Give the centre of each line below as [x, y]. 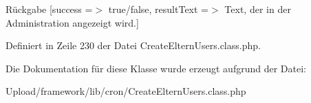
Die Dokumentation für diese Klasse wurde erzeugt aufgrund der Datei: [156, 68]
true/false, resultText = [159, 9]
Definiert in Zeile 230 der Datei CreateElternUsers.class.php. [133, 45]
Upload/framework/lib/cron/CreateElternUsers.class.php [126, 91]
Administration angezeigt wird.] [72, 22]
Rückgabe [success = [49, 9]
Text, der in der [258, 9]
